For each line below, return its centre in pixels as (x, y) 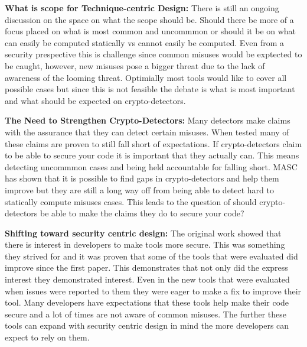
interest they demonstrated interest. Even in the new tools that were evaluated (147, 279)
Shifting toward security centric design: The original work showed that (143, 233)
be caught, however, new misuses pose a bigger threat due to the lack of (135, 65)
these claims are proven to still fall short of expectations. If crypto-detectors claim (153, 143)
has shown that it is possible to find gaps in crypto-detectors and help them (142, 178)
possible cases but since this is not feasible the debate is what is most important (150, 89)
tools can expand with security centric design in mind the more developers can (147, 325)
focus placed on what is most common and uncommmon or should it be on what (151, 31)
